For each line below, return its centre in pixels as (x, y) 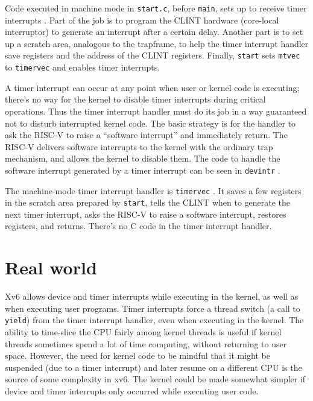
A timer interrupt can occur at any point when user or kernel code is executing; (152, 87)
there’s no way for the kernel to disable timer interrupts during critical (135, 99)
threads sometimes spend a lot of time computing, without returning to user (146, 343)
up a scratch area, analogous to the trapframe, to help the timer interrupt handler (157, 43)
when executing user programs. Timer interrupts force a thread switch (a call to (153, 308)
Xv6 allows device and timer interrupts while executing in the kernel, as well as (152, 296)
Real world (51, 267)
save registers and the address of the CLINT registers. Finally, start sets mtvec (153, 55)
